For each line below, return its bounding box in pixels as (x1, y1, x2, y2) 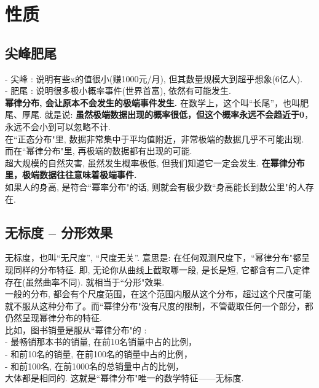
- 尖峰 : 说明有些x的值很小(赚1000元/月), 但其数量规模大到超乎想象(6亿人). (5, 72, 303, 85)
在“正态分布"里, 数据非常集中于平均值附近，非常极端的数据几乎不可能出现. (5, 132, 304, 145)
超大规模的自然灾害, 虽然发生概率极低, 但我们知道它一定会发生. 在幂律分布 (5, 156, 305, 169)
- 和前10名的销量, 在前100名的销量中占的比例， (5, 347, 192, 360)
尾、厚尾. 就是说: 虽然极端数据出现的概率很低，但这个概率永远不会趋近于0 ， (5, 108, 313, 121)
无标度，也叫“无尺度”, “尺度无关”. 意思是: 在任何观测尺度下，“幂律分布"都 (5, 251, 301, 264)
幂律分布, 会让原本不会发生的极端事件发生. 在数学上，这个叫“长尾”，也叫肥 (5, 96, 309, 109)
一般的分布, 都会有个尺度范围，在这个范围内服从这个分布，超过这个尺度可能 (5, 287, 312, 300)
